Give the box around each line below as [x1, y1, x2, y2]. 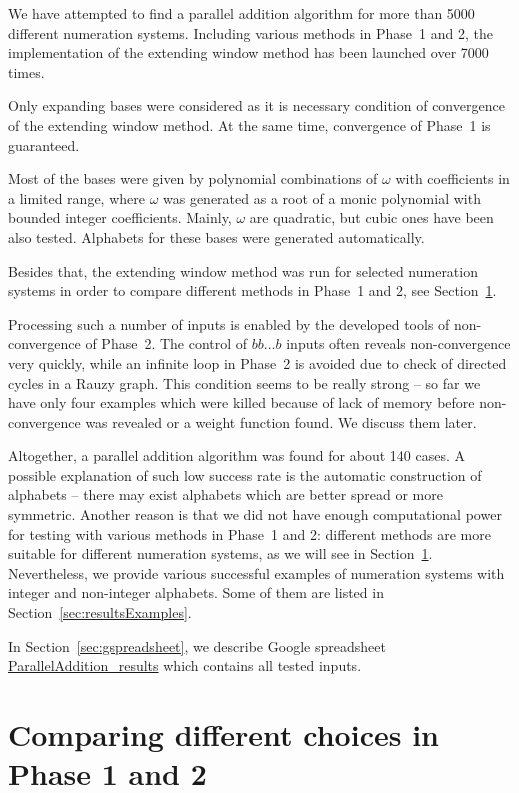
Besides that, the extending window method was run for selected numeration [8, 260, 478, 281]
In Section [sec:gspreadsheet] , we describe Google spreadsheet [8, 635, 386, 656]
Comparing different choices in [8, 714, 439, 754]
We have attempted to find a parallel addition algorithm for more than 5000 [8, 3, 475, 23]
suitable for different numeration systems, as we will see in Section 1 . [8, 543, 433, 564]
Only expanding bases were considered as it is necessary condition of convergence [8, 95, 505, 116]
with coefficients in [395, 168, 510, 189]
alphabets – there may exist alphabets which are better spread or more [8, 484, 443, 505]
